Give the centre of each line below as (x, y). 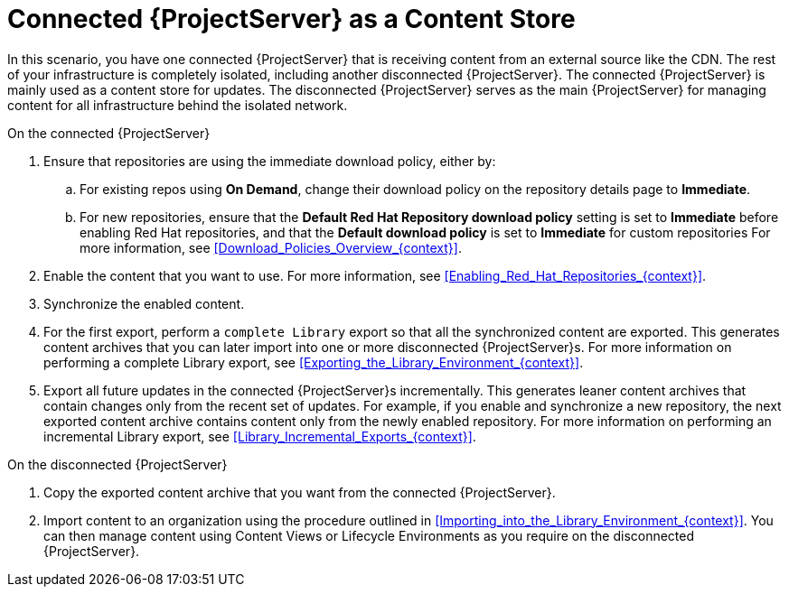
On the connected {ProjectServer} (109, 133)
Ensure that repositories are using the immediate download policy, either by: (270, 161)
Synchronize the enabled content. (144, 303)
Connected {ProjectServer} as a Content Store (291, 19)
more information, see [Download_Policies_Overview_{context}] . (271, 247)
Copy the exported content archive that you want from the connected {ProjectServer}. (300, 492)
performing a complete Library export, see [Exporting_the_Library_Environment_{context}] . (314, 362)
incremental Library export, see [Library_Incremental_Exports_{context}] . (260, 436)
